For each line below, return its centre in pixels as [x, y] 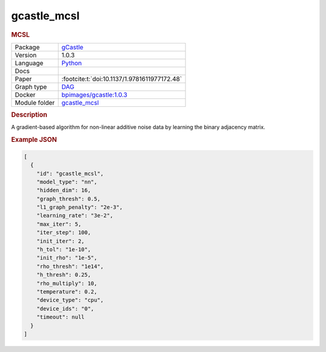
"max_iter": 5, [59, 224]
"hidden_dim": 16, [64, 190]
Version [26, 55]
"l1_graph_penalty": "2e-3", [80, 207]
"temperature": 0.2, [67, 292]
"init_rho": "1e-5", [67, 258]
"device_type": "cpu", [70, 300]
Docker [25, 95]
